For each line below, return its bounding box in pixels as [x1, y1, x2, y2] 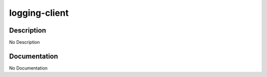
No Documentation [9, 65, 48, 71]
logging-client [9, 7, 69, 18]
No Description [9, 39, 40, 45]
